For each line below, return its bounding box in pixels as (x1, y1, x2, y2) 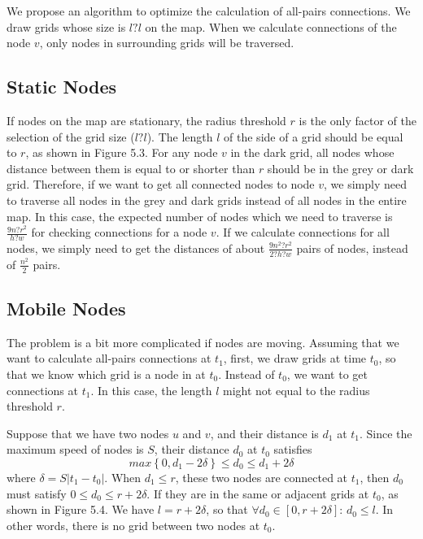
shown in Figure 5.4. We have (7, 501, 155, 518)
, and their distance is (210, 424, 319, 441)
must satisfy (7, 485, 67, 502)
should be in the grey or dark (267, 159, 414, 176)
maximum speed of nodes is (7, 441, 144, 458)
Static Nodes (7, 74, 117, 99)
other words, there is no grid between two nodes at (7, 516, 260, 533)
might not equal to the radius (222, 381, 370, 398)
